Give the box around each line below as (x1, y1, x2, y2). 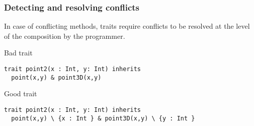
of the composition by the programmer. (4, 30, 125, 41)
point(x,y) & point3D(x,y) (11, 74, 102, 81)
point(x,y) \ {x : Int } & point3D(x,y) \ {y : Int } (11, 114, 195, 122)
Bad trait (4, 47, 33, 58)
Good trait (4, 88, 37, 99)
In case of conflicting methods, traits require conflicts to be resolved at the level (4, 21, 250, 31)
